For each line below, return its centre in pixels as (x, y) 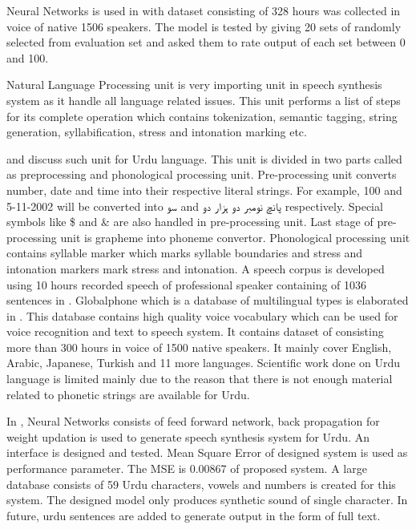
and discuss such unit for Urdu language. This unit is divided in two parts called (204, 158)
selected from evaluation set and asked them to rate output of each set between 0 (206, 42)
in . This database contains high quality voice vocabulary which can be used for (202, 315)
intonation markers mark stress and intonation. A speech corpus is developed (196, 268)
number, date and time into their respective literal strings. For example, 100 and (204, 190)
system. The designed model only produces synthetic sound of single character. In (207, 500)
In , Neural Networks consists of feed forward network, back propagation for (193, 421)
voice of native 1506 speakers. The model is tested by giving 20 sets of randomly (204, 26)
